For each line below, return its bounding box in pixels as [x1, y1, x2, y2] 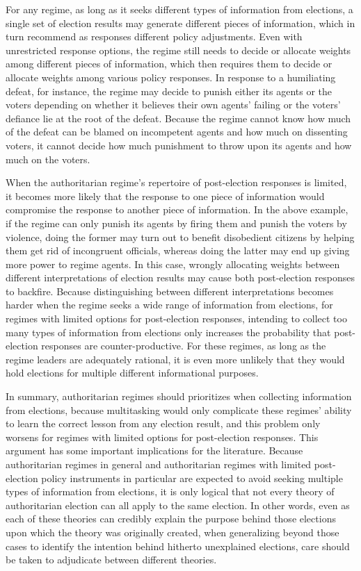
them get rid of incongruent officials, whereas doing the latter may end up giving [6, 243, 350, 258]
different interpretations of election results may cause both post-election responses [6, 270, 355, 285]
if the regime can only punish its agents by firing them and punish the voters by [6, 215, 347, 230]
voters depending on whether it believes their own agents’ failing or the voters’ [6, 97, 341, 112]
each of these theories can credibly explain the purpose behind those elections [6, 511, 336, 526]
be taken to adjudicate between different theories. [6, 552, 217, 567]
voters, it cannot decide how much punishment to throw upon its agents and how [6, 138, 352, 152]
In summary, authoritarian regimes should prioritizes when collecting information [6, 389, 352, 404]
